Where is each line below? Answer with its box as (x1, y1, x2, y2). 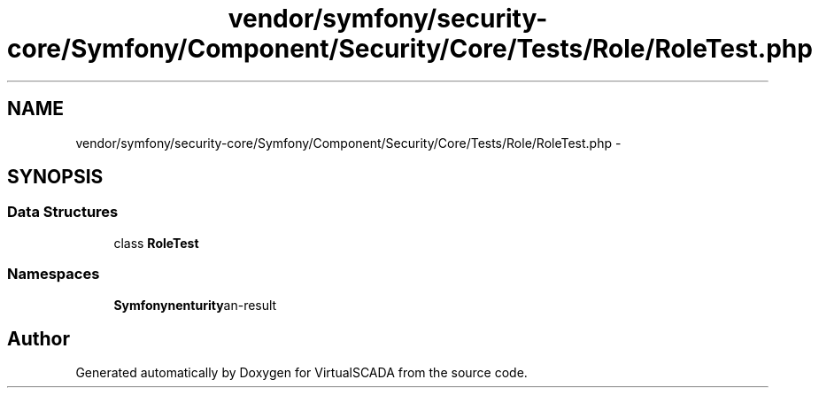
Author (7, 327, 70, 350)
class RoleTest (113, 235, 199, 251)
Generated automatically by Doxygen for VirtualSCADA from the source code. (75, 365, 528, 381)
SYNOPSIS (7, 166, 104, 189)
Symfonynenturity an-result (113, 297, 277, 313)
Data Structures (7, 203, 119, 221)
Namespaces (7, 265, 100, 283)
